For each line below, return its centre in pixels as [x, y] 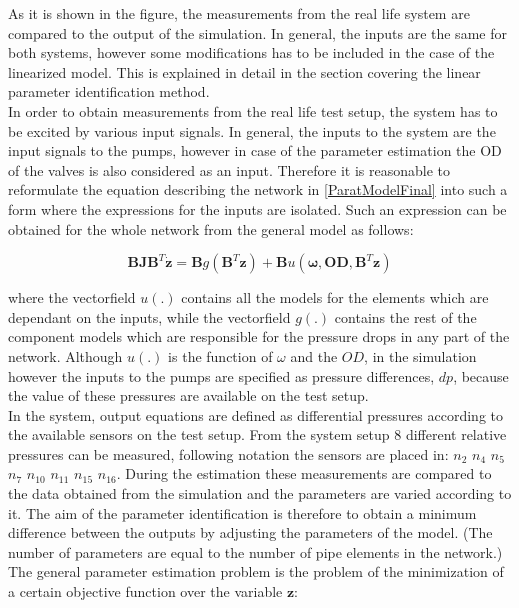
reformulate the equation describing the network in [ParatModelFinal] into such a [258, 189]
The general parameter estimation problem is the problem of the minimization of [256, 571]
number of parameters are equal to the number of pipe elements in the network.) [255, 551]
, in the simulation [420, 355]
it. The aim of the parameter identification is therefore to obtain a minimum [242, 512]
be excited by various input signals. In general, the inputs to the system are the [252, 130]
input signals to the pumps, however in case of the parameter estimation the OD [255, 150]
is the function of [220, 355]
